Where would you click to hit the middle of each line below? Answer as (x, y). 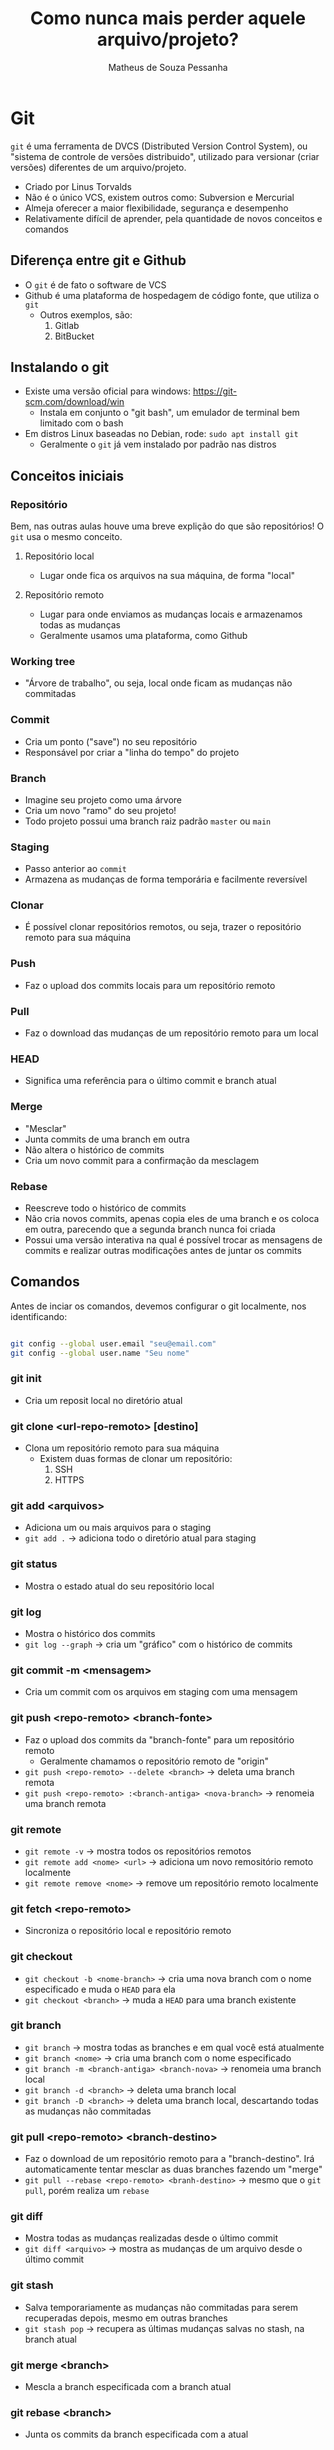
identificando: (39, 1316)
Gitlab (67, 325)
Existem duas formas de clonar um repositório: (136, 1459)
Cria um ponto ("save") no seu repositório (111, 741)
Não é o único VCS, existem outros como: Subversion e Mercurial (159, 197)
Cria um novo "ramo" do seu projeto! (100, 810)
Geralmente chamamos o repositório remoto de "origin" (154, 1761)
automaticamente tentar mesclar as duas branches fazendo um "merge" (173, 2169)
